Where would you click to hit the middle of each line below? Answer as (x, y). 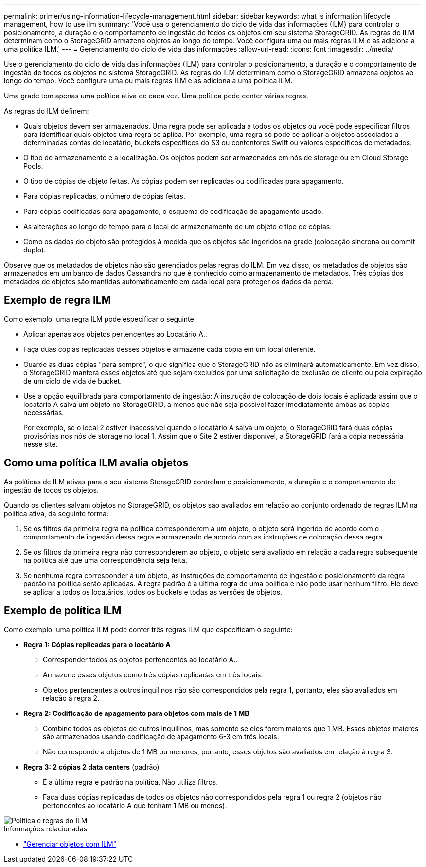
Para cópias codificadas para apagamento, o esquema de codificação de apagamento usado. (173, 211)
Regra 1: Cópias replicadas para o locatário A (97, 644)
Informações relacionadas (45, 828)
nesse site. (41, 444)
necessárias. (44, 412)
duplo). (35, 250)
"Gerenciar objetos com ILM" (70, 844)
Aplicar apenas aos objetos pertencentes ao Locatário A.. (115, 334)
